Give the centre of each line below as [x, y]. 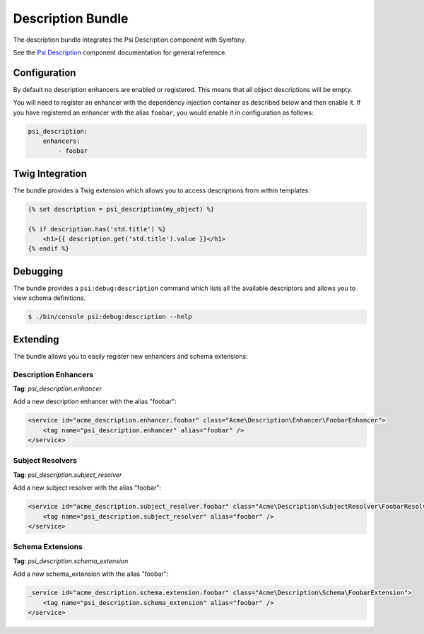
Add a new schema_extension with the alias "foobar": [91, 574]
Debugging [38, 271]
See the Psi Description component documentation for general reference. [120, 52]
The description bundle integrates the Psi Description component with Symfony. [130, 40]
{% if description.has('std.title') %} [97, 229]
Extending [36, 339]
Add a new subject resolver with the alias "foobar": [87, 488]
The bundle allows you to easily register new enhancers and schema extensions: [130, 356]
